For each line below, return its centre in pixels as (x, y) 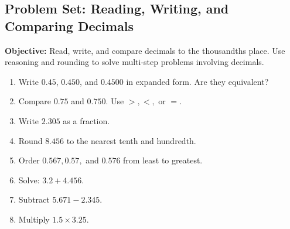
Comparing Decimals (69, 25)
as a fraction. (86, 120)
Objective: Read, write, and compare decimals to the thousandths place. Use (145, 50)
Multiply (34, 219)
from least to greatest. (163, 160)
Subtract (34, 199)
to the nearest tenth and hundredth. (131, 140)
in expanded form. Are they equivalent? (197, 81)
